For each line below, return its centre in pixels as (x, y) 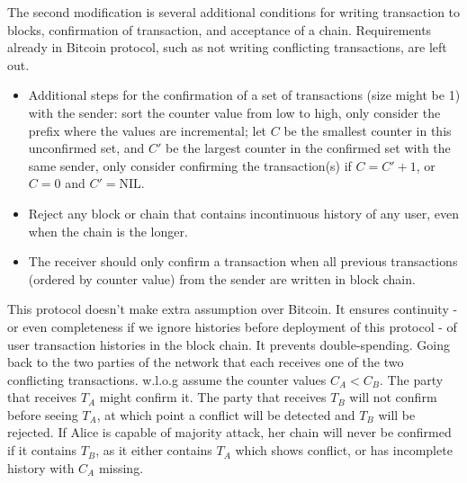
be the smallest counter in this (368, 130)
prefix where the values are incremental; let (148, 130)
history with (41, 467)
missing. (121, 467)
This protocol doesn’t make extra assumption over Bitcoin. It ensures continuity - (233, 309)
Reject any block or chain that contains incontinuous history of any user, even (243, 213)
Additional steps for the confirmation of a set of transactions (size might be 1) (244, 95)
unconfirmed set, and (86, 148)
